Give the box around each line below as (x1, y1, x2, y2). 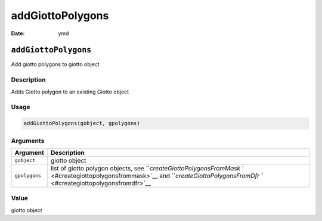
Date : (11, 30, 25, 37)
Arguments (11, 136, 45, 145)
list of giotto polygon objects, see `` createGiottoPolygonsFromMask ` (51, 164, 244, 172)
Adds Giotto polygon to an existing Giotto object (11, 88, 129, 95)
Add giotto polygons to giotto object (11, 61, 100, 68)
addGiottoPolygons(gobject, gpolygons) (23, 120, 140, 127)
